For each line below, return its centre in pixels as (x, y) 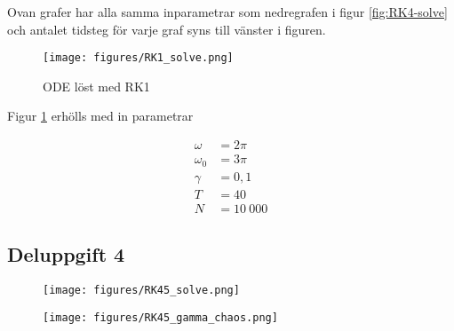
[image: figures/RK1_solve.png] (138, 58)
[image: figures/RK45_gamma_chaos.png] (160, 317)
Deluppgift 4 (66, 254)
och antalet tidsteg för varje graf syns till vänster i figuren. (167, 29)
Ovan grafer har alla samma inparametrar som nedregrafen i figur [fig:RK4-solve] (227, 12)
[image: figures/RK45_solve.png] (141, 290)
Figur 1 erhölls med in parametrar (100, 116)
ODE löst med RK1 (96, 86)
